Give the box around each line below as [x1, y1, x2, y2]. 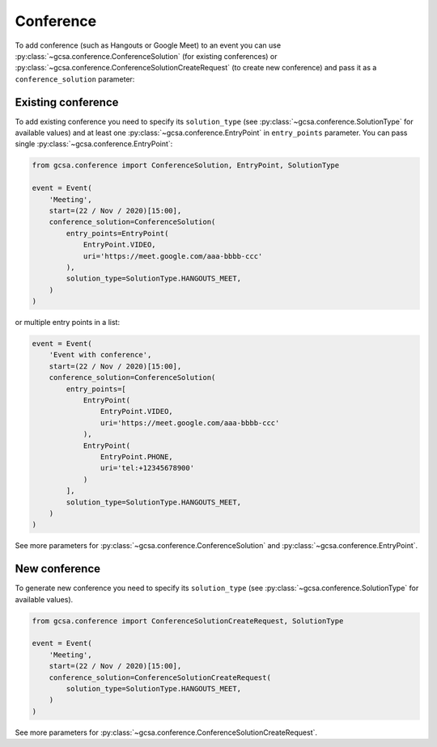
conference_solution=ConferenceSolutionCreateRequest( [49, 673, 271, 682]
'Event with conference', [49, 350, 152, 360]
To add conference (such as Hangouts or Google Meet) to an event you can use [15, 40, 282, 50]
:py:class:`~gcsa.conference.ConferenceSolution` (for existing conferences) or [15, 51, 278, 61]
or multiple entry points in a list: [15, 318, 121, 327]
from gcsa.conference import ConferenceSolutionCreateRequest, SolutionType [32, 616, 344, 626]
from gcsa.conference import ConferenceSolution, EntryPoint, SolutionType [32, 161, 340, 170]
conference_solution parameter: [15, 74, 135, 84]
